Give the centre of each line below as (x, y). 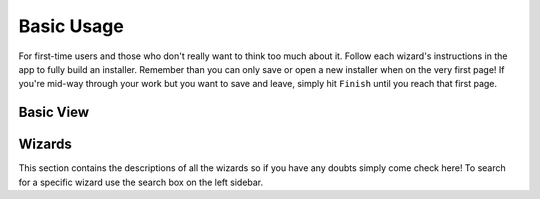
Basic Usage (71, 26)
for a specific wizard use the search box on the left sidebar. (141, 182)
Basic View (54, 112)
